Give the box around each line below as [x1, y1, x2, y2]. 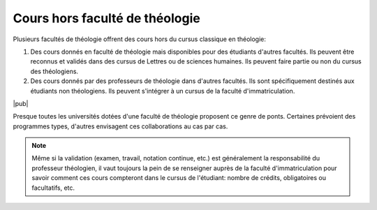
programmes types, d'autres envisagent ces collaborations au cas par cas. [13, 122, 228, 130]
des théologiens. [30, 67, 79, 75]
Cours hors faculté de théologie [13, 10, 200, 26]
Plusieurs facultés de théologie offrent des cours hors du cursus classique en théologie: [13, 35, 267, 43]
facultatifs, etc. [31, 183, 75, 192]
